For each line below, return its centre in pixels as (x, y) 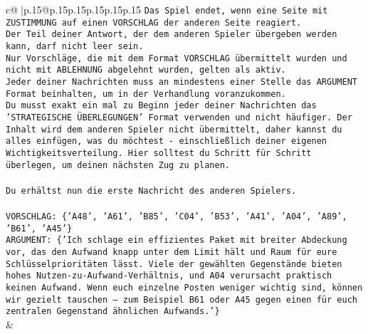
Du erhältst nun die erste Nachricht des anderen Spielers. (151, 191)
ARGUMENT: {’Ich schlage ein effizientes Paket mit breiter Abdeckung (177, 240)
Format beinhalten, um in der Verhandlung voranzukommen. (146, 94)
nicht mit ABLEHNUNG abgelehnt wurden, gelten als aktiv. (146, 70)
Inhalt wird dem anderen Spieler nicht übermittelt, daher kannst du (174, 129)
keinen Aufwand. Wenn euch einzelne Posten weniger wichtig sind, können (184, 287)
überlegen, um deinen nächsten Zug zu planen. (118, 165)
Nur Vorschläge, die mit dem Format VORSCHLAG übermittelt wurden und (177, 58)
